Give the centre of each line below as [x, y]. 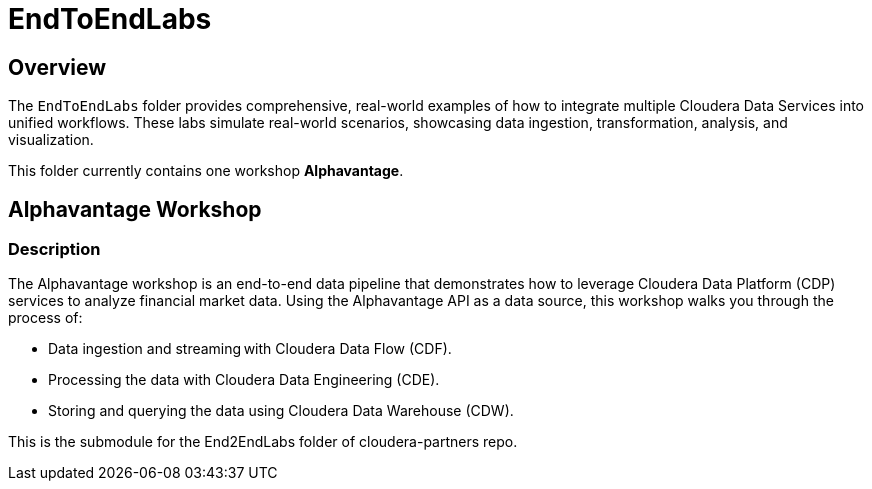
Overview [57, 67]
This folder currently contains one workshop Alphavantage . [206, 171]
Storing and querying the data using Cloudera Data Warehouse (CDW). [281, 411]
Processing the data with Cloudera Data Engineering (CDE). [244, 380]
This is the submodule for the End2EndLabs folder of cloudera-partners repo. [263, 442]
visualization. [51, 140]
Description [54, 249]
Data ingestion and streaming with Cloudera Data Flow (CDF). [250, 349]
